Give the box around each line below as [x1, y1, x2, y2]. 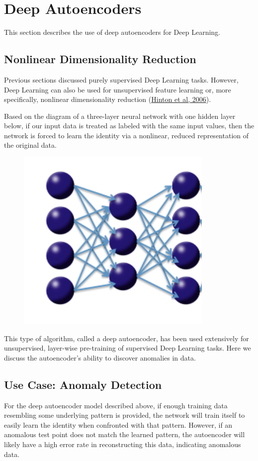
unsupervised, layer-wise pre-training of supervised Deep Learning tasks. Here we [4, 343, 251, 353]
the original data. [4, 140, 57, 150]
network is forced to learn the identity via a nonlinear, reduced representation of [4, 130, 249, 140]
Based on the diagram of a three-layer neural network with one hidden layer [4, 110, 236, 121]
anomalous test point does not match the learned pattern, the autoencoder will [4, 429, 245, 440]
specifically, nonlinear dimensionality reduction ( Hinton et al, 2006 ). [4, 94, 211, 104]
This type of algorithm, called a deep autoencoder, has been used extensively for [4, 333, 249, 343]
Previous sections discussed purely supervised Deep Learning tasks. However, [4, 74, 239, 85]
